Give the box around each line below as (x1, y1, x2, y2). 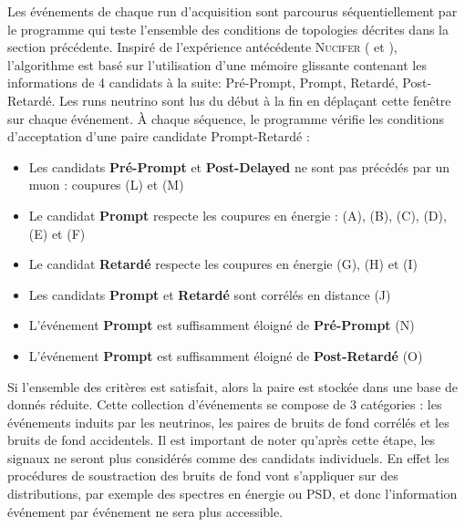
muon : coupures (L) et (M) (28, 175, 184, 194)
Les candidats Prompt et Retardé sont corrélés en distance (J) (28, 284, 391, 304)
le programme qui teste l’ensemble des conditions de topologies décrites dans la (7, 19, 449, 38)
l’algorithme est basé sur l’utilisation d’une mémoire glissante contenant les (7, 55, 427, 74)
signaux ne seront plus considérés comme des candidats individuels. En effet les (7, 448, 449, 467)
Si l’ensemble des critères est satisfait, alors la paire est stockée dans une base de (7, 377, 459, 396)
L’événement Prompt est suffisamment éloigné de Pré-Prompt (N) (28, 315, 415, 335)
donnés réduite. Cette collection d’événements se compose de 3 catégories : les (7, 395, 442, 414)
